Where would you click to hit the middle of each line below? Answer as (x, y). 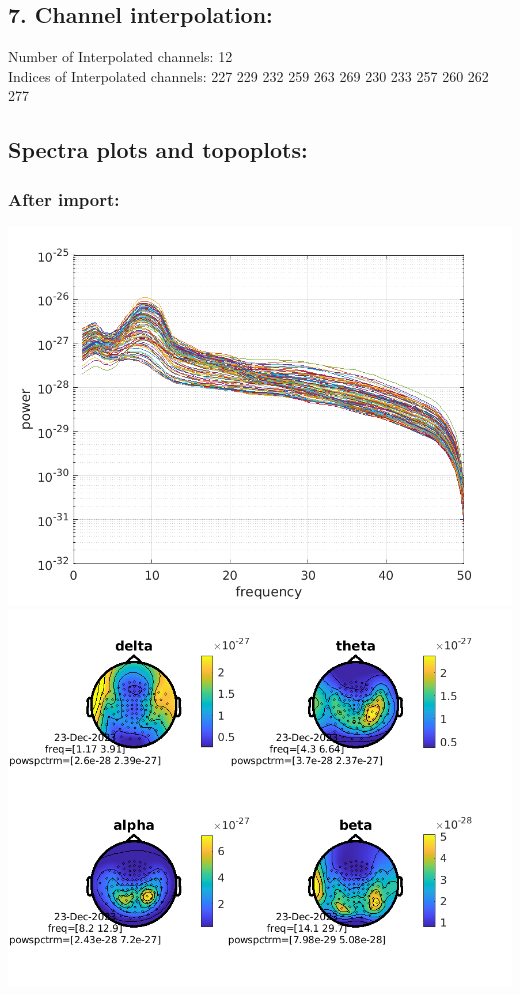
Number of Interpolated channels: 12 (120, 56)
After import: (64, 198)
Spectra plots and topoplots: (158, 149)
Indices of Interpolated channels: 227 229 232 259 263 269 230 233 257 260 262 (248, 75)
